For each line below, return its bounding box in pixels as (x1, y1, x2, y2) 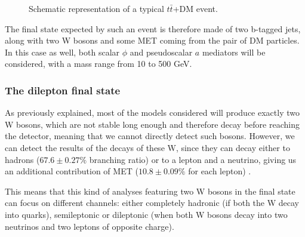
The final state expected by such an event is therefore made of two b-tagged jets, (5, 22, 301, 35)
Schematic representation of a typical (29, 2, 164, 14)
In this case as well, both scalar (5, 45, 120, 58)
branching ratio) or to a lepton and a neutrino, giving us (89, 153, 297, 165)
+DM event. (172, 2, 218, 14)
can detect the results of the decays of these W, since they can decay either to (5, 141, 290, 153)
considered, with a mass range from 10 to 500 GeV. (5, 57, 192, 70)
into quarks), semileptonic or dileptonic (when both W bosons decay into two (5, 208, 288, 220)
